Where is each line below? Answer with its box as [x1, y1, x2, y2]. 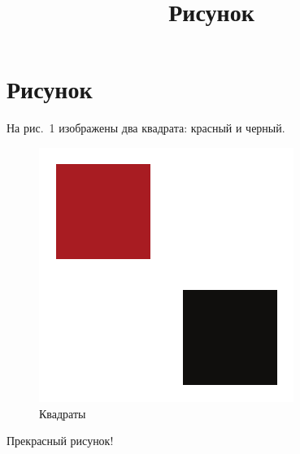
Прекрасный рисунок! [7, 432, 114, 449]
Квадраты [39, 404, 86, 422]
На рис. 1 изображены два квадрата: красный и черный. [7, 119, 285, 136]
